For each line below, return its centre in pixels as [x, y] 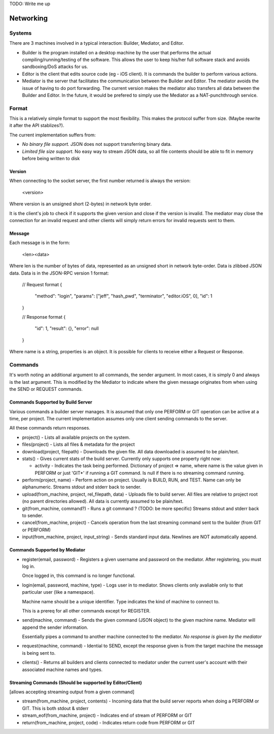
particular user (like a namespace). [58, 592]
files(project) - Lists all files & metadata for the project [78, 444]
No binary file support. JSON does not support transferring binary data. [97, 144]
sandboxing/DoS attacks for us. [55, 67]
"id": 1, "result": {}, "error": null [67, 328]
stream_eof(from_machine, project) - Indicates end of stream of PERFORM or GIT [107, 715]
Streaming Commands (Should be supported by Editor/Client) [76, 682]
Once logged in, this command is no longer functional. [79, 576]
